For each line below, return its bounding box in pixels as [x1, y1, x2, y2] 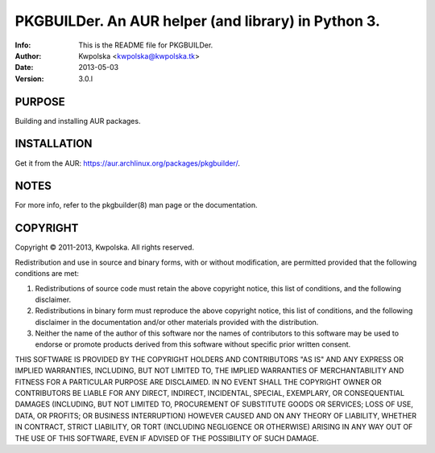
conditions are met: [14, 269, 80, 278]
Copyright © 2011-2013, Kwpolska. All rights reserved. [14, 242, 195, 253]
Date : [14, 63, 34, 72]
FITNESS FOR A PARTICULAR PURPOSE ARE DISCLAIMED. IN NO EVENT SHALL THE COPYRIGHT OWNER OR [14, 377, 382, 386]
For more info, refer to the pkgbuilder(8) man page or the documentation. [14, 200, 258, 210]
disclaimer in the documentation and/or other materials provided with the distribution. [35, 317, 319, 327]
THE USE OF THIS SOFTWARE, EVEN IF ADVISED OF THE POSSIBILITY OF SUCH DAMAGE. [14, 433, 320, 443]
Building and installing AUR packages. [14, 116, 141, 126]
